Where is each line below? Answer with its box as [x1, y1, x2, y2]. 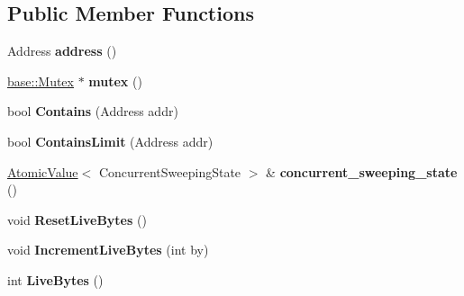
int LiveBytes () [7, 270, 104, 289]
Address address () [7, 41, 117, 60]
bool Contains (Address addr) [7, 102, 178, 121]
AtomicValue [7, 162, 78, 181]
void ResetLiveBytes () [7, 210, 147, 229]
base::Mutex [7, 71, 74, 90]
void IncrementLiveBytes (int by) [7, 240, 209, 259]
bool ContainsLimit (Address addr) [7, 131, 214, 150]
